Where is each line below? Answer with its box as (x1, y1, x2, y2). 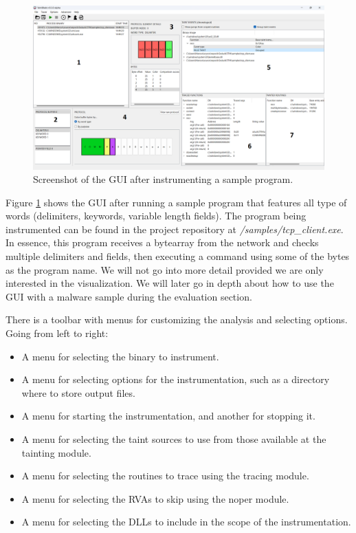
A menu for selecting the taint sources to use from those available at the (21, 432, 326, 446)
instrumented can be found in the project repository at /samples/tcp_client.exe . (5, 221, 344, 236)
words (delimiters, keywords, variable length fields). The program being (5, 208, 307, 223)
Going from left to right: (5, 326, 109, 340)
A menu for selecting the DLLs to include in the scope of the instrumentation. (21, 514, 351, 529)
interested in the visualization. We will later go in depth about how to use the (5, 276, 334, 290)
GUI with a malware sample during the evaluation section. (5, 289, 252, 303)
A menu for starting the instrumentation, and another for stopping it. (21, 409, 315, 423)
